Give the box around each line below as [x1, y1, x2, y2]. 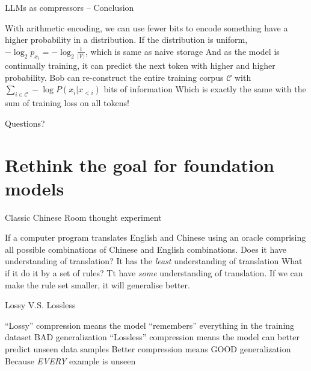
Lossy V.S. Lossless [5, 299, 76, 311]
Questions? [5, 116, 45, 129]
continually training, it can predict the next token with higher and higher [5, 59, 276, 72]
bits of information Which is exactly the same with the [103, 83, 306, 95]
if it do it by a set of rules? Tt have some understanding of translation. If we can [5, 267, 303, 279]
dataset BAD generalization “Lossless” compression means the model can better [5, 331, 300, 343]
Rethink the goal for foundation [5, 152, 274, 177]
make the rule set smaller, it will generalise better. [5, 278, 190, 291]
